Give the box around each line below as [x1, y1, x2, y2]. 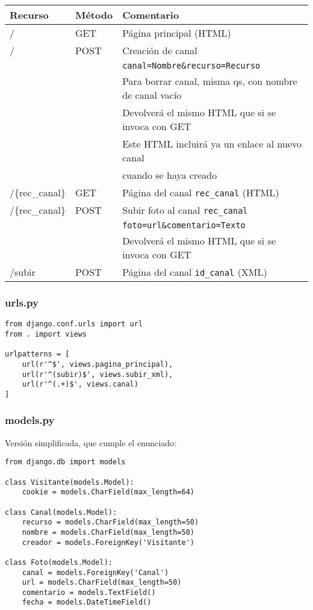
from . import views [5, 329, 87, 338]
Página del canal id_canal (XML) [122, 265, 267, 279]
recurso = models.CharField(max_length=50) [22, 518, 199, 527]
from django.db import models [5, 458, 126, 467]
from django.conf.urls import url [5, 320, 143, 329]
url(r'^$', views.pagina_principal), [22, 359, 173, 369]
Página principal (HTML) [122, 26, 231, 40]
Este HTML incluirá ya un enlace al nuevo [122, 137, 302, 151]
